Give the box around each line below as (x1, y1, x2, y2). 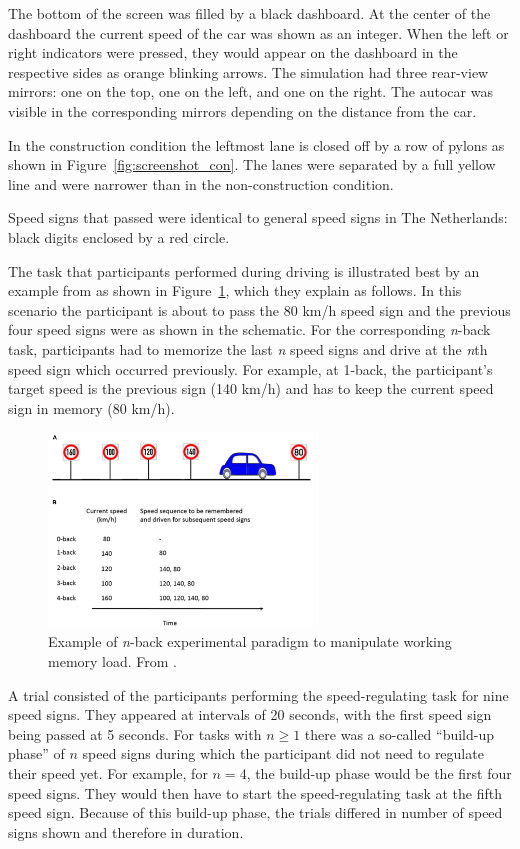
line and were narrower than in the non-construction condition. (8, 173, 394, 194)
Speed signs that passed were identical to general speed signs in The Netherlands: (8, 207, 508, 228)
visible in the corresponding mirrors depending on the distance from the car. (8, 100, 477, 121)
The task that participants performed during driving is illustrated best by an (8, 260, 480, 281)
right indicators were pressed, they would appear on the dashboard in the (8, 42, 458, 63)
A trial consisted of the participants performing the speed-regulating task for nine (8, 684, 509, 705)
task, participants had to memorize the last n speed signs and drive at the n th (8, 338, 488, 359)
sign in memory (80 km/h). (8, 397, 175, 418)
